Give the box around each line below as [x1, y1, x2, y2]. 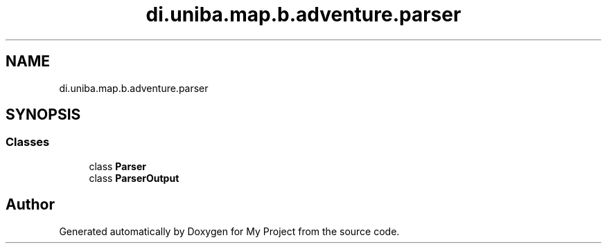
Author [6, 196, 55, 214]
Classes [6, 135, 50, 149]
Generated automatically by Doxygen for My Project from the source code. [59, 225, 400, 237]
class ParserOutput [89, 172, 179, 184]
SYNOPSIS [6, 106, 81, 124]
